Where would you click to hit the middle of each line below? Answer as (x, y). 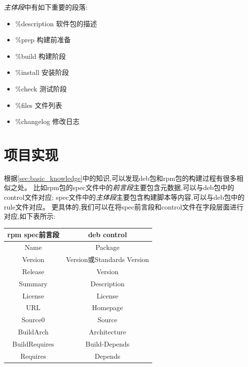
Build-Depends (107, 343)
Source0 (33, 320)
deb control (107, 235)
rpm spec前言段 (33, 235)
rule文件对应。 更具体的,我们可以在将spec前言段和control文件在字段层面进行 (124, 206)
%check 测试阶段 (41, 88)
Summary (33, 283)
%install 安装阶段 (42, 72)
